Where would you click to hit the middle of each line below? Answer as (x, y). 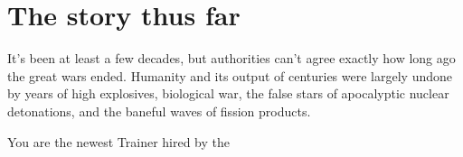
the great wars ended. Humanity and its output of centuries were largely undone (230, 75)
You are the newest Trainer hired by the (119, 141)
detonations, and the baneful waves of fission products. (159, 111)
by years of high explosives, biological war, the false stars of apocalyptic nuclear (228, 93)
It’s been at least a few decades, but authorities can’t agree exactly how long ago (231, 58)
